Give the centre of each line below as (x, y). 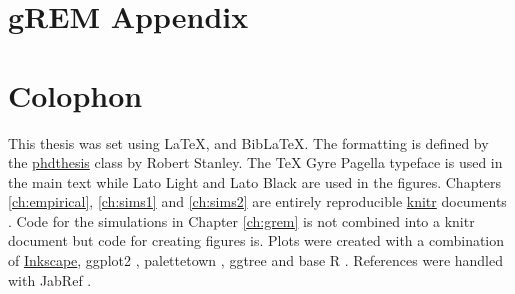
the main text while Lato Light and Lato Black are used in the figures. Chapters (255, 181)
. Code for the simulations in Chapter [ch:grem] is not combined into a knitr (241, 220)
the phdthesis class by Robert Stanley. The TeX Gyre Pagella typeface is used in (255, 162)
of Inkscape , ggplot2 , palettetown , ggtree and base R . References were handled (256, 260)
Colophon (75, 94)
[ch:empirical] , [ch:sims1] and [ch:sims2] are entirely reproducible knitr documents (257, 201)
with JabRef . (50, 279)
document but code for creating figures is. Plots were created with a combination (256, 240)
